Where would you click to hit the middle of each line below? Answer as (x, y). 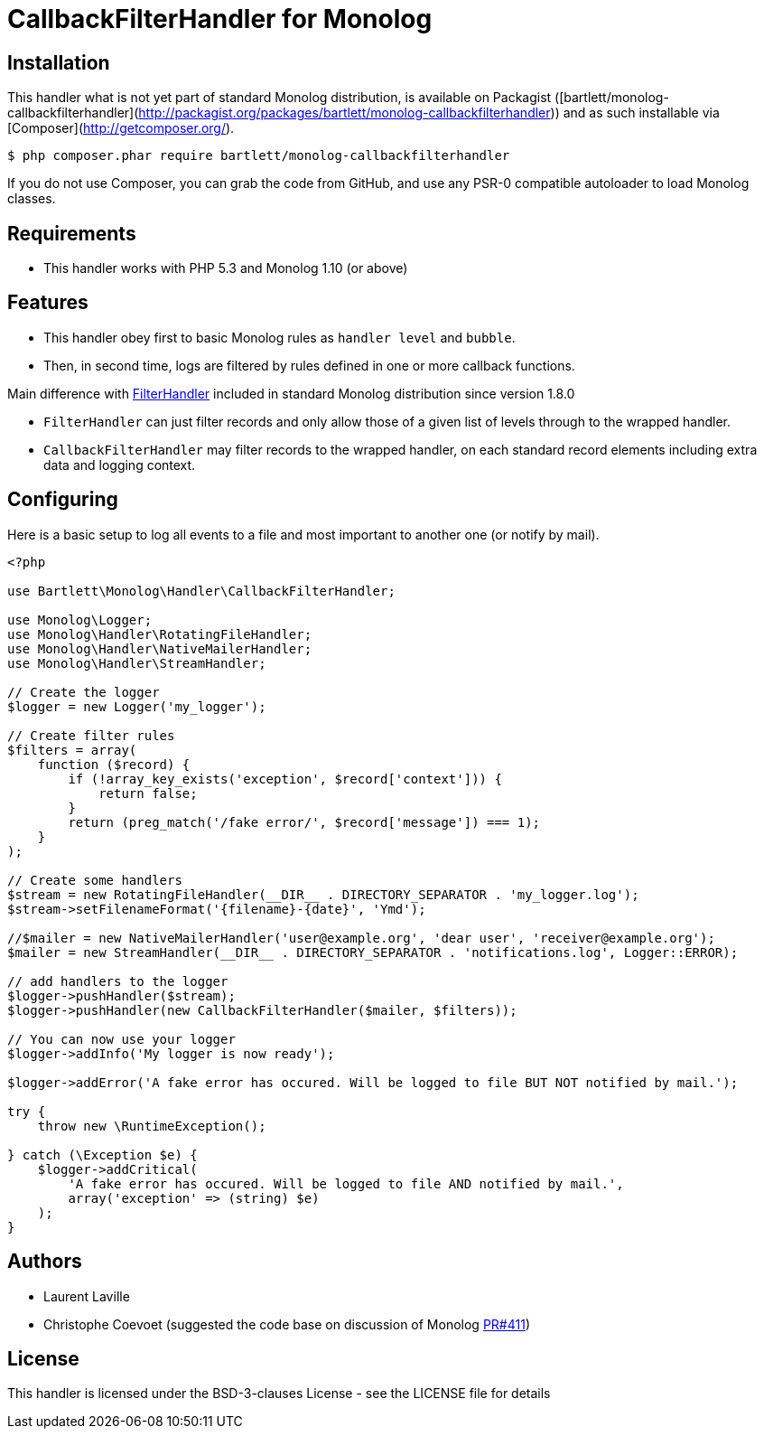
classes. (32, 199)
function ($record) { (114, 764)
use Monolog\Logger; (80, 619)
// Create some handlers (95, 880)
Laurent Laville (87, 1296)
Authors (45, 1262)
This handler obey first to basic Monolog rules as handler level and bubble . (280, 337)
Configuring (63, 500)
